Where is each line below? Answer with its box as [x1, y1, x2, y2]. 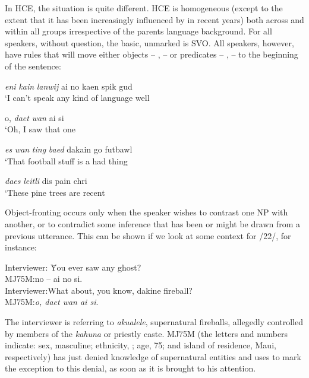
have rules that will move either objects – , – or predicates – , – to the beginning [5, 48, 298, 61]
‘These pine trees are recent [5, 186, 105, 198]
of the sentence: [5, 59, 61, 72]
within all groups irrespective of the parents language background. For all [5, 25, 272, 37]
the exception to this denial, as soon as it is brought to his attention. [5, 362, 256, 374]
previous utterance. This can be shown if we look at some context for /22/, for [5, 229, 291, 242]
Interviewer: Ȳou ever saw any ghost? [5, 261, 141, 273]
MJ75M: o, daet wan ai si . [5, 296, 99, 308]
